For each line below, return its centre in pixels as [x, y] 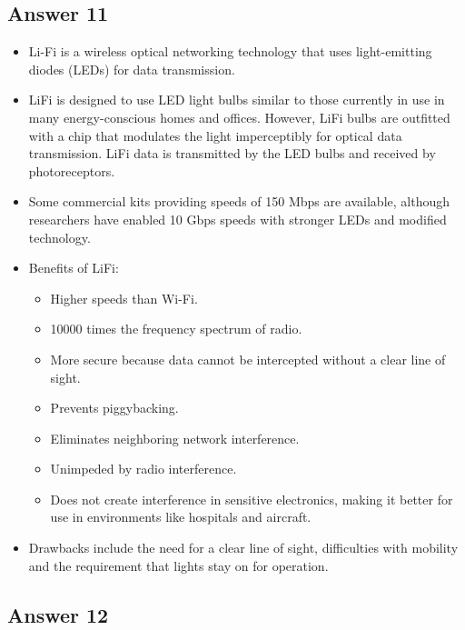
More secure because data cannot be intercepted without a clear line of [248, 359]
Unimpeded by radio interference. [143, 469]
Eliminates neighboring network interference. [175, 438]
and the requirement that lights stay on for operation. [178, 565]
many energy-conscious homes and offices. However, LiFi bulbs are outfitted [239, 117]
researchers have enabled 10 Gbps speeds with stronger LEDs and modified [237, 219]
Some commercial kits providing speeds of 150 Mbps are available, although [239, 201]
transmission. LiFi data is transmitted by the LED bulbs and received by [232, 153]
